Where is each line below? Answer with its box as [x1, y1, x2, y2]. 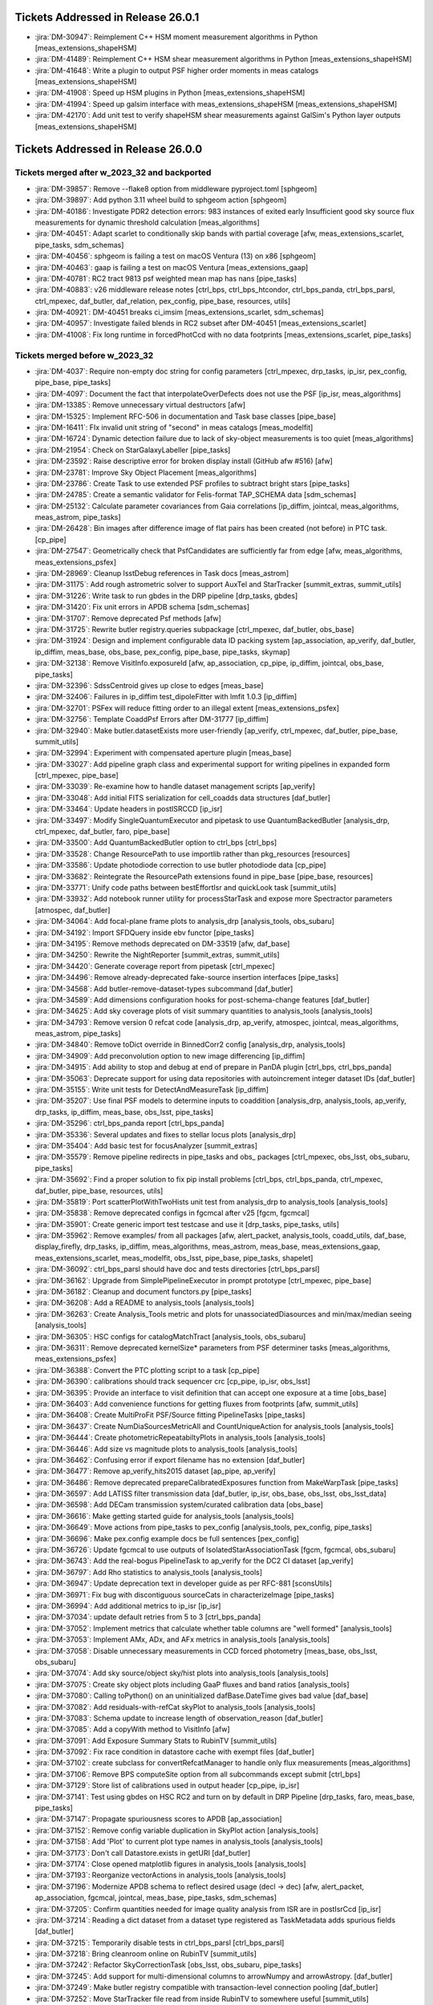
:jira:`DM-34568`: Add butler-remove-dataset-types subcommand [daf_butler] [34, 983, 293, 994]
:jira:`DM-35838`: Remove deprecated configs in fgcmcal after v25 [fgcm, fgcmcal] [34, 1208, 310, 1218]
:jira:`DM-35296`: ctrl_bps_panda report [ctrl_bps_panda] [34, 1119, 225, 1128]
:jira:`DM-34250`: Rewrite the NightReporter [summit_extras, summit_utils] [34, 950, 280, 960]
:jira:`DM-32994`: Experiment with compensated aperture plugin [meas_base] [34, 748, 292, 758]
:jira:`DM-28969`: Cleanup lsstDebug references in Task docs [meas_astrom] [34, 569, 289, 578]
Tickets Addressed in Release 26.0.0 [14, 143, 203, 156]
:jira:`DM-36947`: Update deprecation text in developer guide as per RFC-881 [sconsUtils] [34, 1578, 333, 1588]
